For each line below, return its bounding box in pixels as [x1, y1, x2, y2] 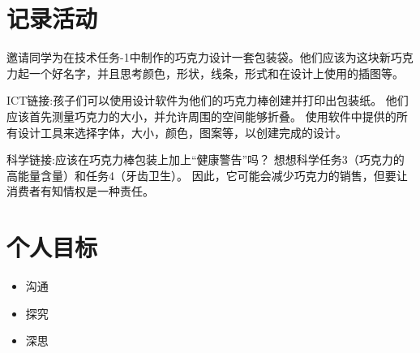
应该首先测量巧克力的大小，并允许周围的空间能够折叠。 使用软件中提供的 [6, 107, 396, 124]
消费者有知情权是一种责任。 [6, 183, 154, 200]
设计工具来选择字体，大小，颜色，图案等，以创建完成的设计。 [17, 123, 347, 140]
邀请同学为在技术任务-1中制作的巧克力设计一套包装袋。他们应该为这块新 [6, 49, 391, 66]
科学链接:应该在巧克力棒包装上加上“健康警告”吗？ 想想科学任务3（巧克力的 [6, 151, 405, 168]
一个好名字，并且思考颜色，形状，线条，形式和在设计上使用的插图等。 [28, 64, 404, 81]
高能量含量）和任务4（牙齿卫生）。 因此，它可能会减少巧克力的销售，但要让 [6, 166, 408, 183]
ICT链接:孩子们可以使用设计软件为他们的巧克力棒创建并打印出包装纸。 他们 [6, 92, 409, 109]
